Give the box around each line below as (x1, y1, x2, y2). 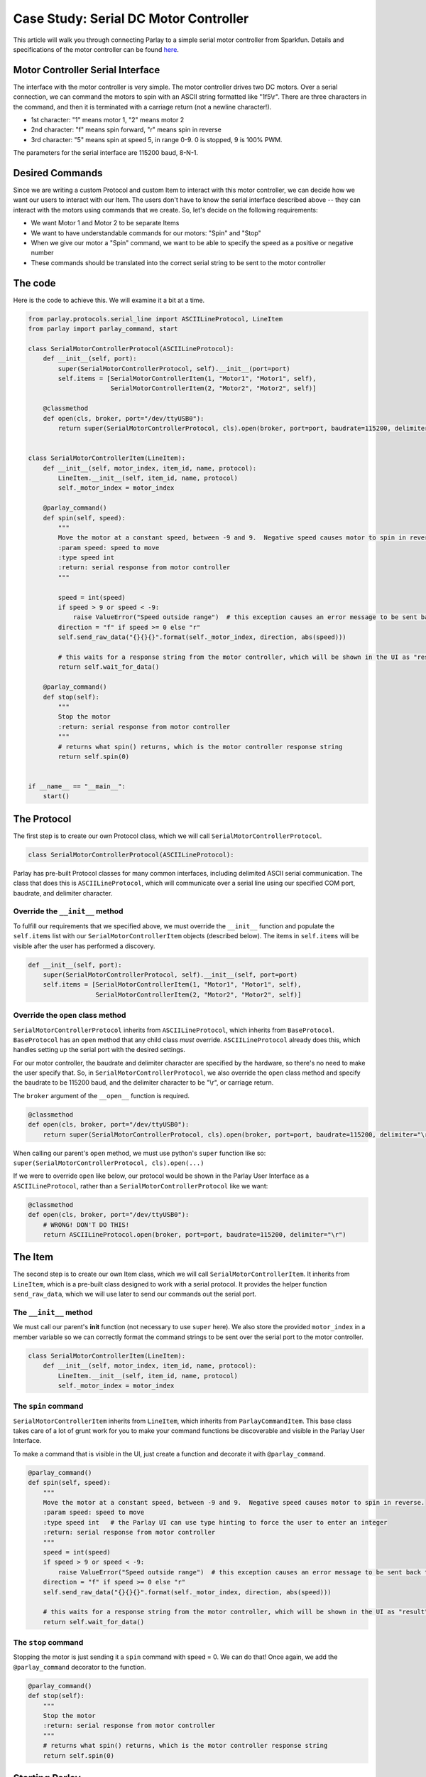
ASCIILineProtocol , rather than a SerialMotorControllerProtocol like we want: (13, 1181, 268, 1190)
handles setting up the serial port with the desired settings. (13, 1046, 186, 1054)
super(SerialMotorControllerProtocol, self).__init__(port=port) (58, 365, 290, 372)
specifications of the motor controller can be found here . (13, 45, 179, 53)
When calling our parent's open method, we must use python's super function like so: (13, 1149, 266, 1157)
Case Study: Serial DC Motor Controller (13, 11, 249, 26)
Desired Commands (13, 167, 103, 179)
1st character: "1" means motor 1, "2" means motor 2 (31, 116, 185, 124)
